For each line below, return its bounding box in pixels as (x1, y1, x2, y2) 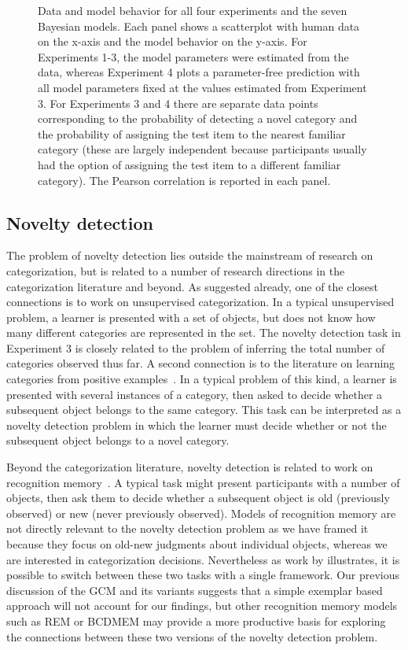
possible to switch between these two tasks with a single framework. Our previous (6, 567, 400, 583)
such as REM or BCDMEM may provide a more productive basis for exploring (6, 612, 386, 629)
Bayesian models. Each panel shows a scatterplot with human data (38, 17, 360, 34)
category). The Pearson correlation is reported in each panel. (38, 172, 331, 188)
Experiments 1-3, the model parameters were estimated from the (38, 48, 349, 65)
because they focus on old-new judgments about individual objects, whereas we (6, 536, 388, 552)
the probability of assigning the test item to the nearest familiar (38, 125, 346, 142)
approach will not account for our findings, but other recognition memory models (6, 597, 398, 614)
